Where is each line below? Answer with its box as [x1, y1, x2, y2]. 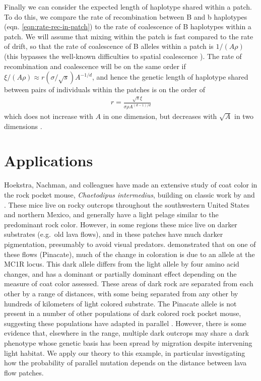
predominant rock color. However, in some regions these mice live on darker [4, 219, 237, 229]
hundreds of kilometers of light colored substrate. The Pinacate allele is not [4, 298, 237, 308]
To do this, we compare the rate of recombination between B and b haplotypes [4, 11, 247, 22]
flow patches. [4, 367, 44, 377]
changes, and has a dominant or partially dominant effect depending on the [4, 268, 237, 279]
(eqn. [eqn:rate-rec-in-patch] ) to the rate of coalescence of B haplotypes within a [4, 21, 251, 32]
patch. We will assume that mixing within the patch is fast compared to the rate [4, 31, 253, 41]
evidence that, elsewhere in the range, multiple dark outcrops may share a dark [4, 328, 249, 338]
